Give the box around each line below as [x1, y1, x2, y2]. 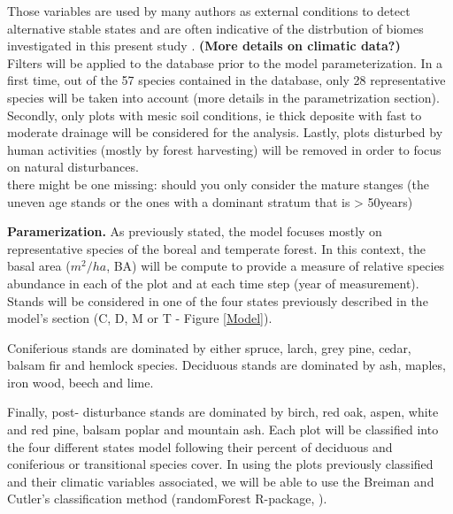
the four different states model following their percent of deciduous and [7, 437, 393, 456]
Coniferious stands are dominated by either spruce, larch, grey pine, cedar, [7, 338, 411, 357]
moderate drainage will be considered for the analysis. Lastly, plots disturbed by [7, 123, 443, 142]
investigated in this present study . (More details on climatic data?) [7, 36, 401, 55]
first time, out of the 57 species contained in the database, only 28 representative [7, 71, 446, 89]
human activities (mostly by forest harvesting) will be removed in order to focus [7, 140, 441, 158]
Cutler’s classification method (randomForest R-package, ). [7, 489, 327, 508]
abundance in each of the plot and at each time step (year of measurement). [7, 273, 419, 292]
